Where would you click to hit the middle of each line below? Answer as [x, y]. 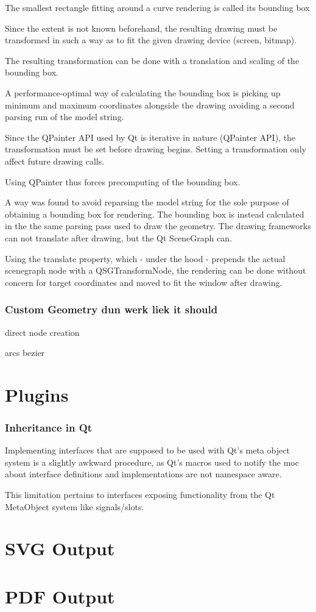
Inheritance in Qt [49, 427]
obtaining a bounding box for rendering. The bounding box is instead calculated [155, 214]
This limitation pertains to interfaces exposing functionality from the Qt [140, 495]
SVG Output [60, 548]
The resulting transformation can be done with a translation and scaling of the [152, 60]
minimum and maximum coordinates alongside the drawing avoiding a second [150, 105]
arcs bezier [25, 353]
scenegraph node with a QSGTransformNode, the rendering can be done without [156, 270]
